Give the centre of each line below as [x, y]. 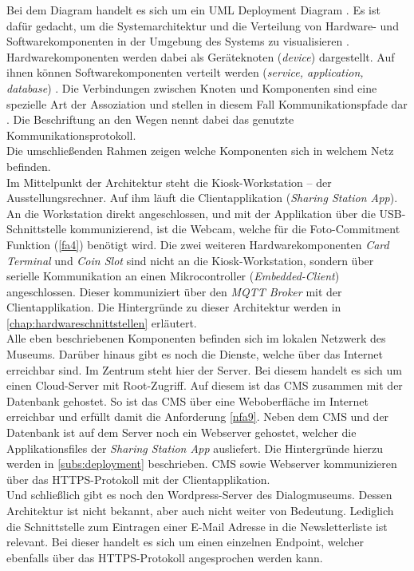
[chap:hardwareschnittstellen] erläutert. [102, 322]
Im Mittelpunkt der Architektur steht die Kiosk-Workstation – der [169, 182]
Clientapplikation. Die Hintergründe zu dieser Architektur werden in [174, 307]
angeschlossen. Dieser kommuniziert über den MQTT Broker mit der [174, 291]
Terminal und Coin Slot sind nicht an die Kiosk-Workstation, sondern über [190, 260]
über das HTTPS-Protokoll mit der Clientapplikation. [138, 479]
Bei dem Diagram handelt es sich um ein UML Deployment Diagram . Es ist [193, 10]
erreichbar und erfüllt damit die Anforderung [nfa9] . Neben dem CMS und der [198, 416]
